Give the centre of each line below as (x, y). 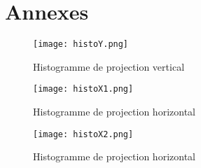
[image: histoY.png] (81, 44)
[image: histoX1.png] (83, 89)
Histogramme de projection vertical (109, 66)
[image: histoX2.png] (83, 134)
